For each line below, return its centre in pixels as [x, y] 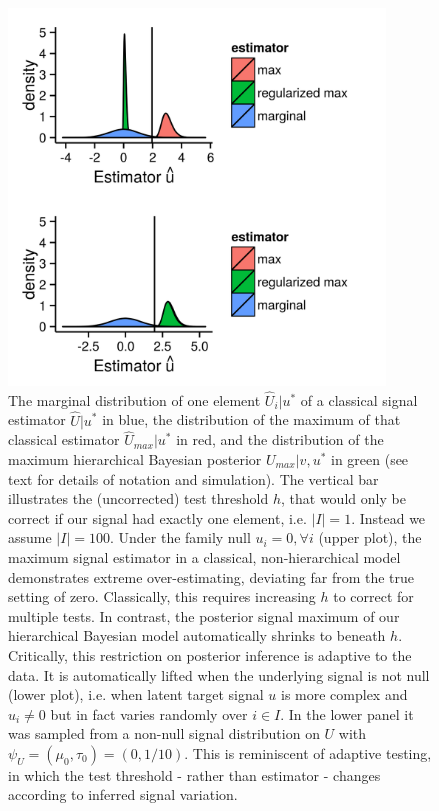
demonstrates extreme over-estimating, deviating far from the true [211, 576]
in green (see [369, 458]
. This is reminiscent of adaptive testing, [308, 752]
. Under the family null [180, 537]
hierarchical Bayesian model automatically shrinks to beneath [197, 635]
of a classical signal [359, 399]
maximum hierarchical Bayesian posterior [135, 458]
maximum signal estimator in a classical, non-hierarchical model [204, 556]
